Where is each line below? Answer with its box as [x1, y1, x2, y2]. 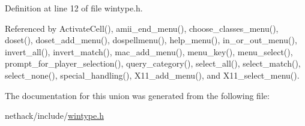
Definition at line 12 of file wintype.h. [5, 2, 143, 14]
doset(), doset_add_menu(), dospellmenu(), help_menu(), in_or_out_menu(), [5, 34, 297, 46]
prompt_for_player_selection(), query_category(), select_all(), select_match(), [5, 57, 301, 70]
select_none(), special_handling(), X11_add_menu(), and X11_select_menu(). [5, 68, 300, 81]
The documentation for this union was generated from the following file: [5, 89, 270, 101]
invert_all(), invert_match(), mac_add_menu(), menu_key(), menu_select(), [5, 45, 293, 58]
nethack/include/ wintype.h [5, 109, 104, 122]
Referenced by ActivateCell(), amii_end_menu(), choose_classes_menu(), [5, 22, 279, 34]
